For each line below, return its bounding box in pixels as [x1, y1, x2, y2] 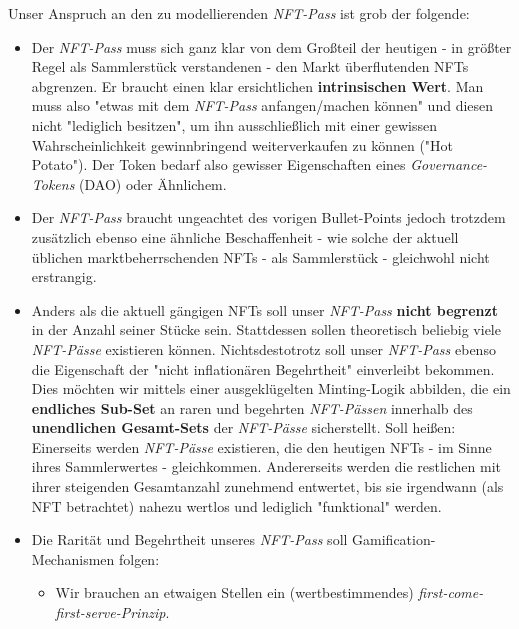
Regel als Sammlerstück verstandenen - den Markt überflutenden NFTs [31, 56, 469, 77]
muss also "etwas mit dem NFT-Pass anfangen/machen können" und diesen [31, 95, 494, 116]
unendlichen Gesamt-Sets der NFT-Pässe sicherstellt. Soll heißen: [31, 417, 456, 438]
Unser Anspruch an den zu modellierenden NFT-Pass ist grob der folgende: [8, 3, 470, 23]
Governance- [410, 154, 488, 175]
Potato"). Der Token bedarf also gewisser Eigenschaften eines [31, 154, 406, 175]
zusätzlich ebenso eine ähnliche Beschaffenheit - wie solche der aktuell [31, 226, 459, 247]
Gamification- [352, 529, 436, 550]
